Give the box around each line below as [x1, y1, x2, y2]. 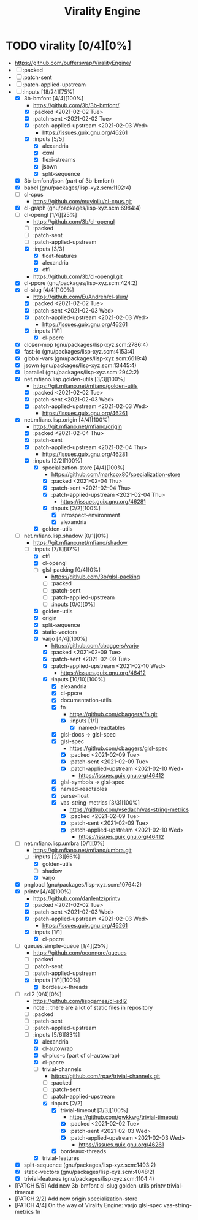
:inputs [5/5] [32, 135, 64, 143]
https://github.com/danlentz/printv [32, 895, 121, 902]
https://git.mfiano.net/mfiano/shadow [32, 539, 128, 547]
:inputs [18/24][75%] [22, 88, 75, 96]
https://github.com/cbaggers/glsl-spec [69, 745, 168, 752]
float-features [42, 252, 77, 260]
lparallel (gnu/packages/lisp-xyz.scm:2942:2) [23, 369, 139, 376]
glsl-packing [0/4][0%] [42, 566, 101, 574]
